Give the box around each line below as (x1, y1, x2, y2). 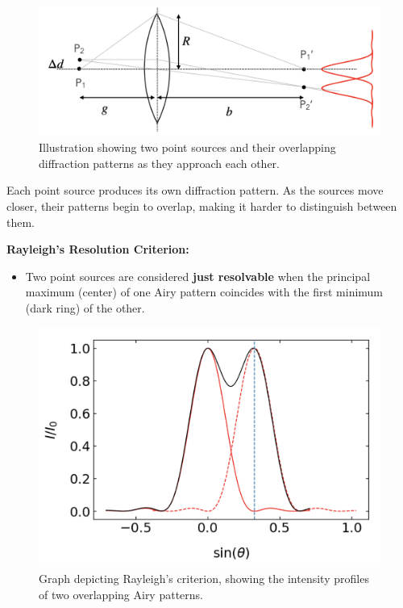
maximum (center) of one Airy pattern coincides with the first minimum (25, 283, 384, 300)
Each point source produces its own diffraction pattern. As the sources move (6, 182, 384, 199)
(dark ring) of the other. (25, 300, 145, 316)
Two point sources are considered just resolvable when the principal (25, 267, 371, 284)
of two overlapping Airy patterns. (39, 585, 203, 602)
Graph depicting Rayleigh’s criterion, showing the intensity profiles (39, 570, 369, 587)
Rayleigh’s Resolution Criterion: (6, 241, 189, 258)
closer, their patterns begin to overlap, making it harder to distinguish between (6, 198, 397, 215)
